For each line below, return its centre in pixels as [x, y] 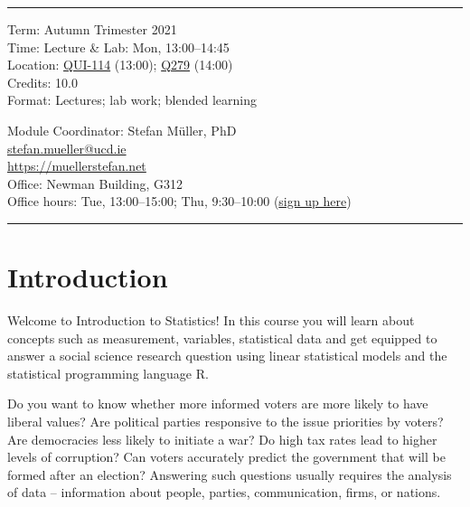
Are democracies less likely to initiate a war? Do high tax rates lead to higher [222, 439]
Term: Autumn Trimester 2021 [92, 29]
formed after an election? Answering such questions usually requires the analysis [230, 474]
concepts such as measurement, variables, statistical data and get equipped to [222, 338]
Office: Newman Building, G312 [95, 183]
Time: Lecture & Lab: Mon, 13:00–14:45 [118, 47]
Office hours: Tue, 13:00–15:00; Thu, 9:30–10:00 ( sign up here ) [179, 201]
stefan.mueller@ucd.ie [67, 148]
